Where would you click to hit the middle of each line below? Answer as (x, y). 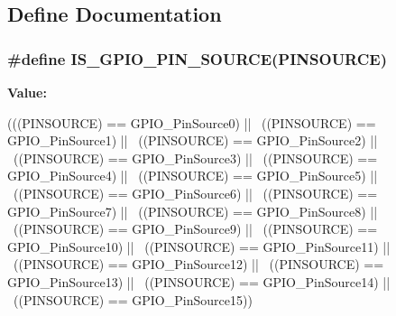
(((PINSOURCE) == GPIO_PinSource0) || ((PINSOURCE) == (192, 122)
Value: (27, 92)
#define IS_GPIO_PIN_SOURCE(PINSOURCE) (197, 58)
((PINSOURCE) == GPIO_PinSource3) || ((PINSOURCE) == (195, 158)
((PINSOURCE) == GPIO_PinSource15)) (133, 299)
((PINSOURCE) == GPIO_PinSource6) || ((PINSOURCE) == (195, 193)
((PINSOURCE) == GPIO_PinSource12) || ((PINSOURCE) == (198, 264)
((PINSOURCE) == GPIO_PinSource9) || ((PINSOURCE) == (195, 229)
